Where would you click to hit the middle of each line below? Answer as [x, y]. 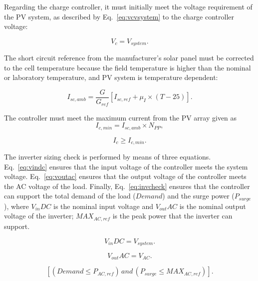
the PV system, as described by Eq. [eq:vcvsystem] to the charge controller [119, 16]
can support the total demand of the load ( [70, 196]
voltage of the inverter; [39, 216]
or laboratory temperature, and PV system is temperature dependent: [111, 77]
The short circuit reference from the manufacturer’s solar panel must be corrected [129, 58]
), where [16, 206]
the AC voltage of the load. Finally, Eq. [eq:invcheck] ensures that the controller [127, 186]
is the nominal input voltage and [103, 206]
